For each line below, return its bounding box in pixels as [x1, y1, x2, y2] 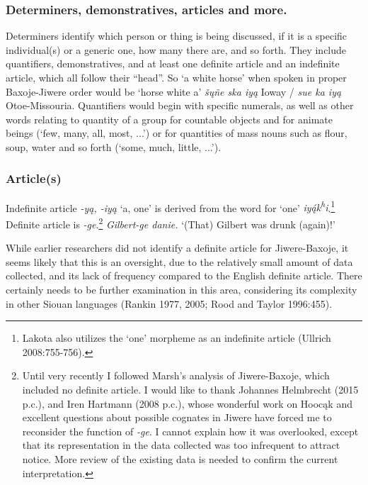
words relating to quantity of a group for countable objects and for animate [6, 111, 333, 126]
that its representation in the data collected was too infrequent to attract [22, 437, 340, 452]
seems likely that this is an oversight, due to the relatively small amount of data [6, 254, 353, 269]
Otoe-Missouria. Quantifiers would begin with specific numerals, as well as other [6, 98, 354, 113]
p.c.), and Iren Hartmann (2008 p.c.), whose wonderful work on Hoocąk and [22, 396, 352, 411]
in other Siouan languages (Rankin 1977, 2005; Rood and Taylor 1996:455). [6, 296, 333, 311]
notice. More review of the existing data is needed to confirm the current [22, 452, 338, 466]
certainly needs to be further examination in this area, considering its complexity [6, 282, 357, 297]
